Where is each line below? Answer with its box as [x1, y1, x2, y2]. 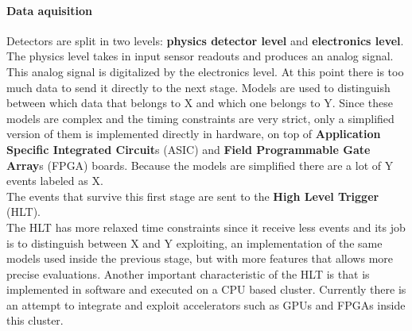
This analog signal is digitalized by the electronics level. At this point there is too [6, 63, 404, 79]
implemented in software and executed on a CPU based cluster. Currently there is [6, 281, 406, 298]
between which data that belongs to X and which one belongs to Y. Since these [6, 94, 393, 111]
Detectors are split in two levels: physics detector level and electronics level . [6, 32, 404, 48]
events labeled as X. [6, 172, 103, 189]
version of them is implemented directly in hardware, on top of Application [6, 125, 381, 142]
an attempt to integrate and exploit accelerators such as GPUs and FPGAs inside [6, 296, 406, 313]
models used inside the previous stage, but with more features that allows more [6, 250, 393, 267]
